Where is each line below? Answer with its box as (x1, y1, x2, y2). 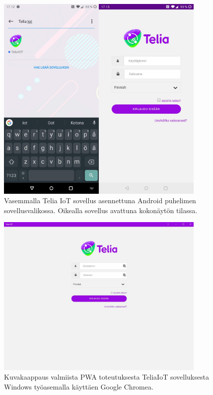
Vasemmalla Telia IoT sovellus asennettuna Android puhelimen (4, 195, 196, 206)
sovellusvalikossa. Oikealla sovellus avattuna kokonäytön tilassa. (4, 205, 198, 215)
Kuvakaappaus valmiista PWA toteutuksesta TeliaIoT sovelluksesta (4, 372, 209, 382)
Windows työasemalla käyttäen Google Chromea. (4, 381, 153, 392)
